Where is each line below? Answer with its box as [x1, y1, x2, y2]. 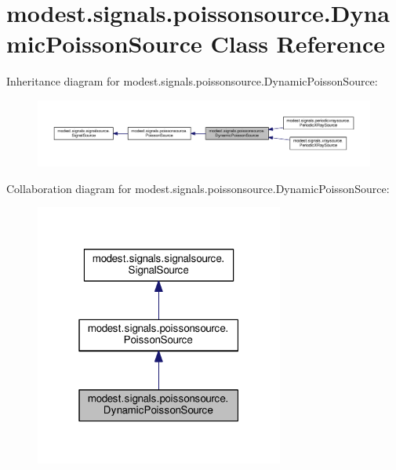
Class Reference [210, 27, 386, 60]
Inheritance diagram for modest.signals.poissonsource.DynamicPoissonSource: [6, 73, 378, 89]
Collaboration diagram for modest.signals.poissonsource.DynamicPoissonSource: [6, 180, 390, 196]
